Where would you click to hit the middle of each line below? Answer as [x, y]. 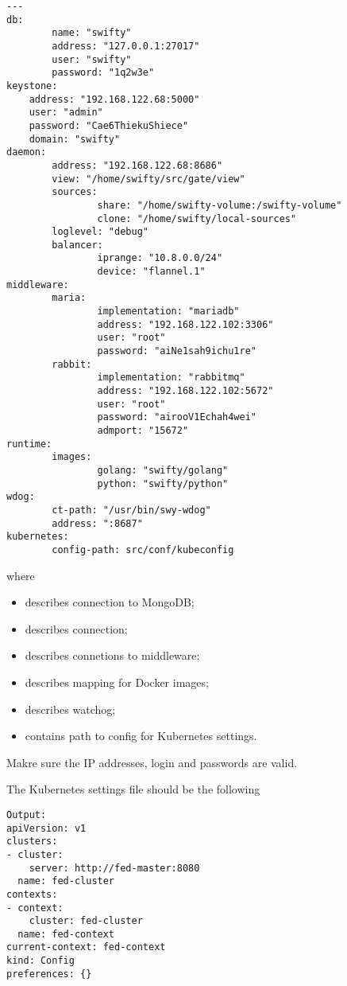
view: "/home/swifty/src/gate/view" [148, 179]
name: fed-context [66, 934]
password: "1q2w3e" [103, 73]
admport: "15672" [143, 431]
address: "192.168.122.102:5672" [185, 391]
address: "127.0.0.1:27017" [126, 46]
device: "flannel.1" [151, 272]
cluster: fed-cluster [86, 921]
